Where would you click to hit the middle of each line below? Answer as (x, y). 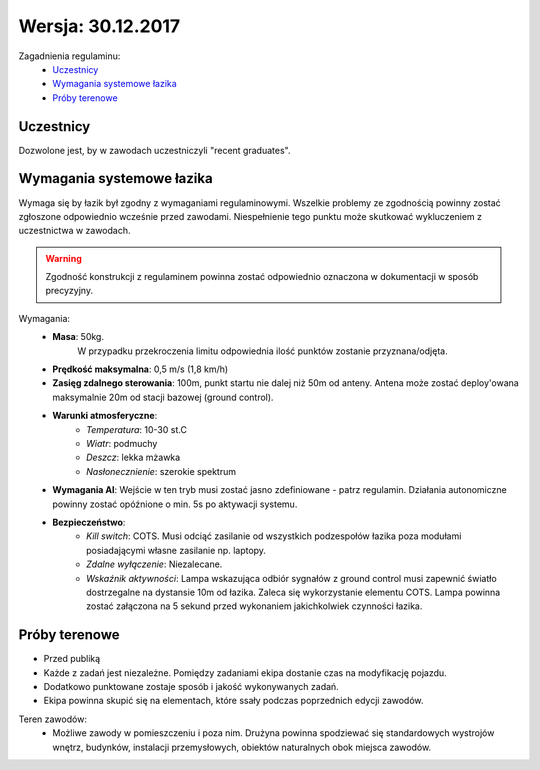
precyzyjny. (69, 291)
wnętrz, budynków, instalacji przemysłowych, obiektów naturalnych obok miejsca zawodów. (242, 747)
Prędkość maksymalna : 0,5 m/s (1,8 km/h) (140, 369)
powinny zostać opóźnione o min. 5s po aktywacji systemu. (175, 504)
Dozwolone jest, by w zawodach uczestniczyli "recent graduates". (154, 150)
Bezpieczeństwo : (89, 522)
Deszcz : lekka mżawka (133, 457)
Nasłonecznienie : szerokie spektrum (161, 471)
